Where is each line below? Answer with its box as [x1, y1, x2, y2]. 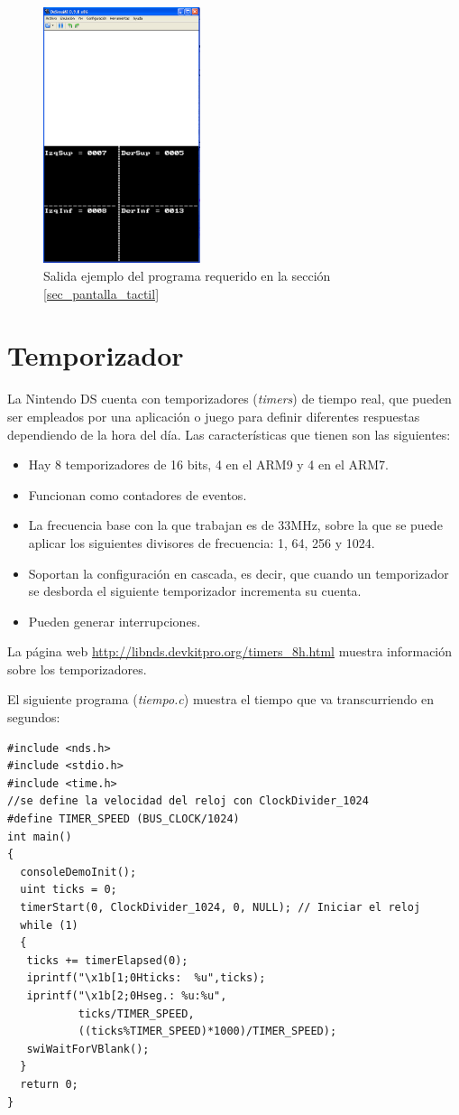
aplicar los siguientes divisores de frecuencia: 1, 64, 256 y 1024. [28, 533, 375, 552]
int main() [7, 830, 72, 843]
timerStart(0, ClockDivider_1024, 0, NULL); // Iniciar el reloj [20, 901, 421, 915]
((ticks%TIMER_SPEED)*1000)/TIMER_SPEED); [78, 1025, 337, 1038]
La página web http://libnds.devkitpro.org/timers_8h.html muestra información [7, 642, 453, 661]
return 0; [20, 1077, 78, 1091]
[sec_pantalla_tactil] [43, 283, 160, 302]
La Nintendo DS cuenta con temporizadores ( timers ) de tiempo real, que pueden [7, 389, 452, 408]
